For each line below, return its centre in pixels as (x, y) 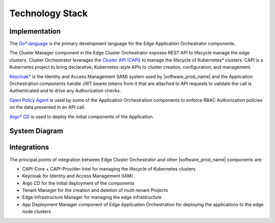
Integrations (29, 147)
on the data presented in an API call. (47, 107)
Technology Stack (49, 13)
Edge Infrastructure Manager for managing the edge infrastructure (92, 197)
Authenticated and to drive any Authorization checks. (65, 91)
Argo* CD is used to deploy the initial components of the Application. (82, 117)
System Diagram (36, 131)
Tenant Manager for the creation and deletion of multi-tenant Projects (95, 190)
